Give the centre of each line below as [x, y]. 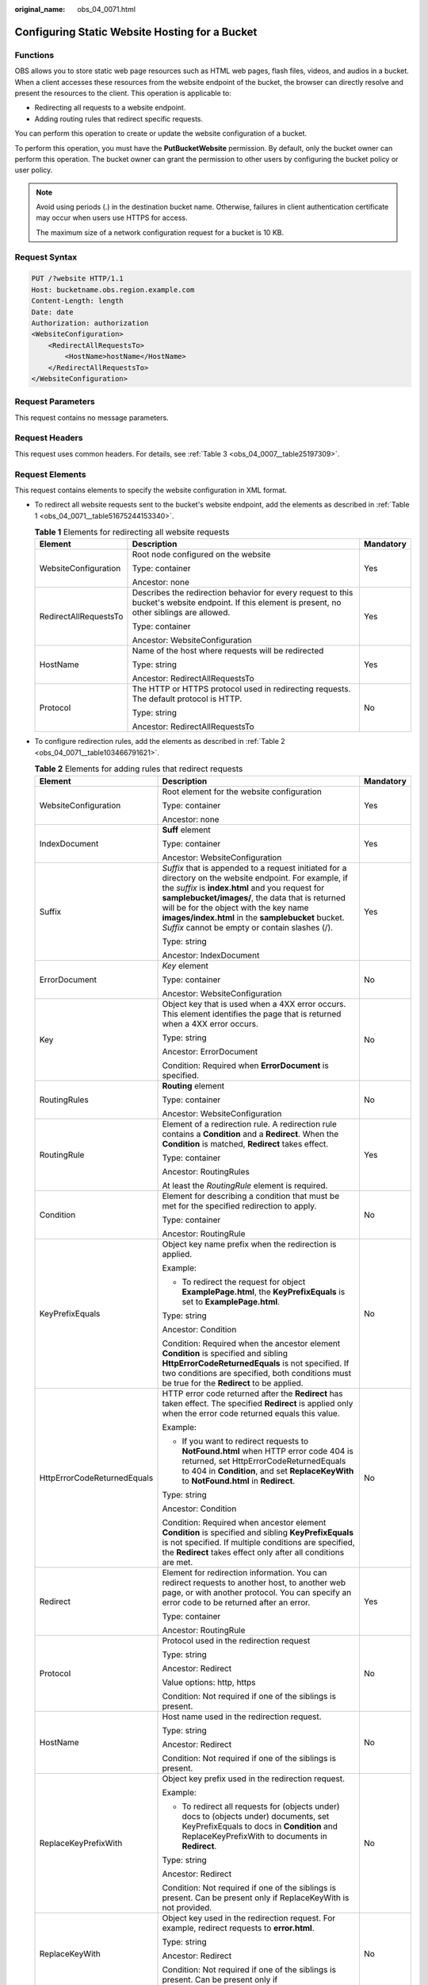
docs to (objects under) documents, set [256, 1816]
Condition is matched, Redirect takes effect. [245, 1143]
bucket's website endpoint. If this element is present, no [237, 603]
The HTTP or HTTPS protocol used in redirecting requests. [241, 689]
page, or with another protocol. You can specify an [257, 1592]
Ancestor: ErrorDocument [210, 1051]
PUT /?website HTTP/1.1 [78, 279]
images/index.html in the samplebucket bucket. [253, 917]
